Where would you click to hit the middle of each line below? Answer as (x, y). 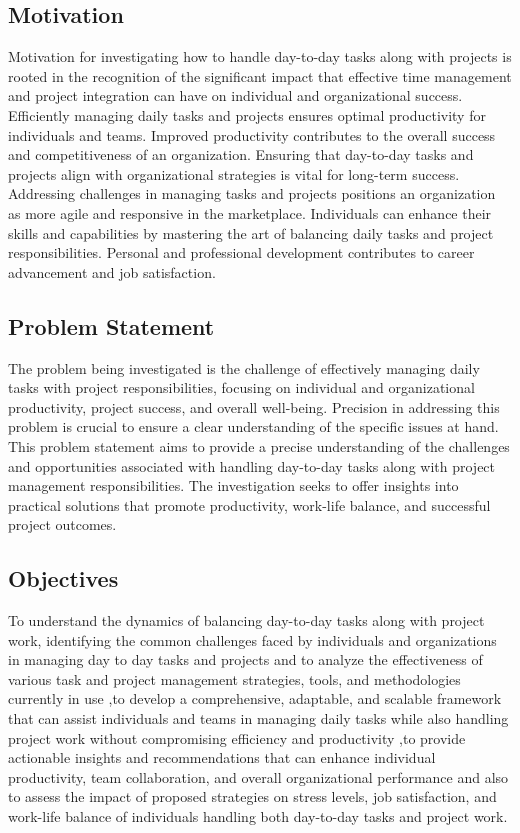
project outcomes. (62, 524)
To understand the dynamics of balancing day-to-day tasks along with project (246, 620)
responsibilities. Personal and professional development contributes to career (241, 252)
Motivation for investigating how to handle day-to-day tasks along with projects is (260, 56)
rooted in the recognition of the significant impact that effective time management (260, 75)
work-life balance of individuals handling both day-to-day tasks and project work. (258, 816)
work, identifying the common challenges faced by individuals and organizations (252, 639)
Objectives (63, 578)
